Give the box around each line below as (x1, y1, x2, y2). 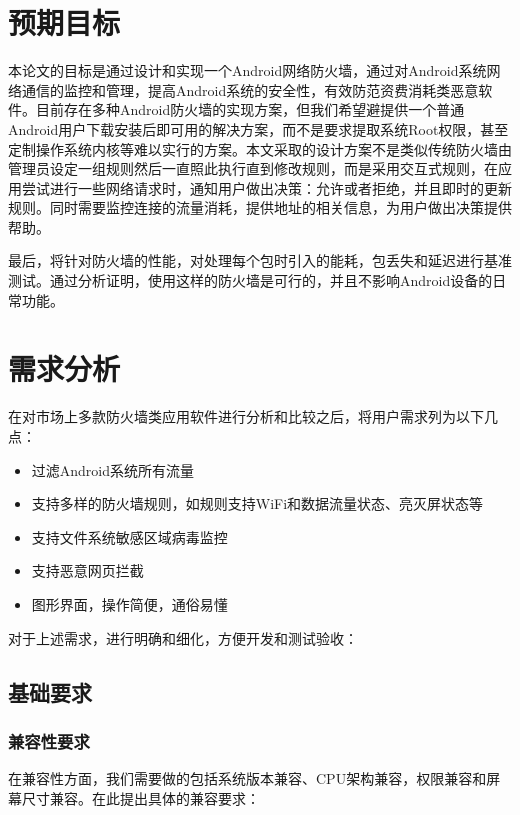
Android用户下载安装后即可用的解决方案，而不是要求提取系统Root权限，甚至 (8, 118, 509, 139)
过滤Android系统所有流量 (31, 459, 195, 480)
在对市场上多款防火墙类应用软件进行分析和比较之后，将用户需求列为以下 (8, 406, 484, 427)
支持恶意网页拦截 (31, 560, 144, 581)
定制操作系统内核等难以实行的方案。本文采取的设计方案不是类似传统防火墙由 (8, 138, 512, 159)
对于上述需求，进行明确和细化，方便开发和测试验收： (8, 627, 358, 648)
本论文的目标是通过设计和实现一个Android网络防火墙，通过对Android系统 (8, 60, 487, 81)
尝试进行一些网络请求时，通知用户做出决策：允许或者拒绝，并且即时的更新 (21, 177, 512, 198)
